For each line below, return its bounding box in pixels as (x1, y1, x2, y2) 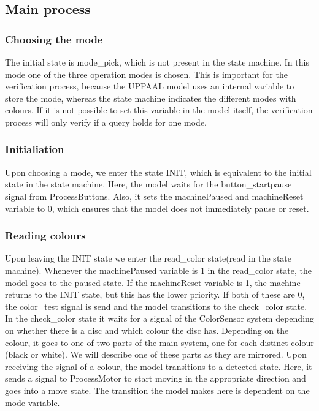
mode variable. (5, 396, 60, 409)
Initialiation (5, 141, 64, 157)
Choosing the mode (5, 31, 103, 47)
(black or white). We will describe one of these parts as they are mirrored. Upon (5, 348, 307, 361)
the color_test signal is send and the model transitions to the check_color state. (5, 300, 307, 312)
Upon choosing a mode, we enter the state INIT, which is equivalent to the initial (5, 165, 312, 178)
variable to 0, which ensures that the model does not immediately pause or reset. (5, 202, 309, 214)
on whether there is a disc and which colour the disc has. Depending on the (5, 323, 289, 336)
